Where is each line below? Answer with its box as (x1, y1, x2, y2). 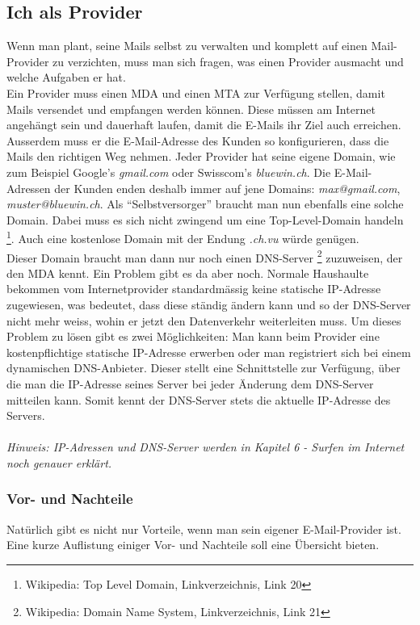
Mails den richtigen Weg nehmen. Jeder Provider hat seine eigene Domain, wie (6, 148, 396, 165)
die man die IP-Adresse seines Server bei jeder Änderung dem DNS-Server (6, 375, 374, 392)
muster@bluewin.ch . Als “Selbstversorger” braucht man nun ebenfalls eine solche (6, 195, 404, 212)
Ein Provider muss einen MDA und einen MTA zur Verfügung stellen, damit (6, 84, 385, 101)
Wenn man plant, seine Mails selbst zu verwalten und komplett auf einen (6, 37, 367, 54)
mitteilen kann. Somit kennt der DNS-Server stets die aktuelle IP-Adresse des (6, 391, 391, 408)
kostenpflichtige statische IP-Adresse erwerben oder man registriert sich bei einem (6, 343, 411, 360)
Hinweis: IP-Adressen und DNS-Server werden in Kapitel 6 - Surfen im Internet (6, 438, 405, 455)
